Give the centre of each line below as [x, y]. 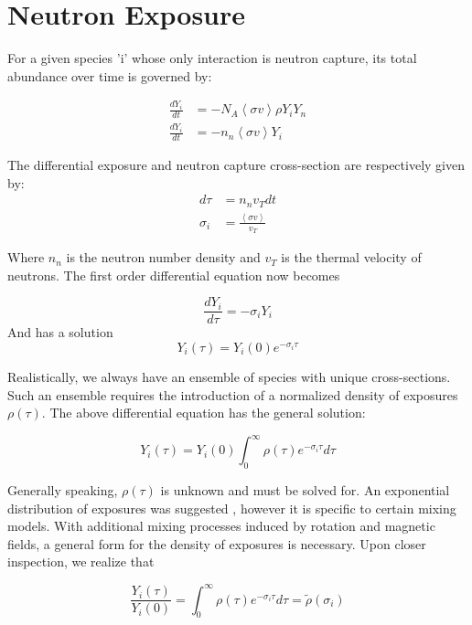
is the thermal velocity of [351, 257]
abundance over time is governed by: [110, 75]
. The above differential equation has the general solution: [204, 413]
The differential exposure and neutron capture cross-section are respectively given [236, 164]
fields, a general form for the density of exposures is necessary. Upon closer [217, 543]
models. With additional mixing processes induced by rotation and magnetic [221, 526]
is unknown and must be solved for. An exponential [305, 490]
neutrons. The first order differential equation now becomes [174, 275]
